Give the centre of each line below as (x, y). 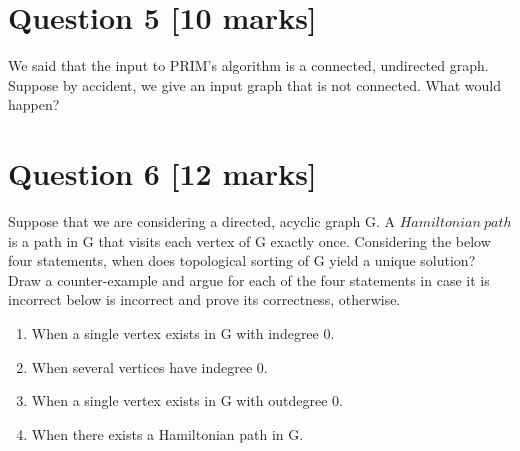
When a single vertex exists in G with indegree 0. (183, 333)
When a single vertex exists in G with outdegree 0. (187, 400)
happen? (34, 104)
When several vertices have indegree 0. (149, 366)
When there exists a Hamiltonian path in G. (167, 433)
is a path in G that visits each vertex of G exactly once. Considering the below (249, 240)
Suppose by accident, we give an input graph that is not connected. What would (254, 84)
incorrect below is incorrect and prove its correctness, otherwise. (204, 299)
